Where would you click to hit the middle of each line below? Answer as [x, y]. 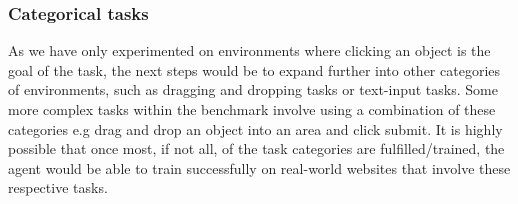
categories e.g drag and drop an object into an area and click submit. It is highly [255, 128]
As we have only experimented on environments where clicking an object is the [249, 50]
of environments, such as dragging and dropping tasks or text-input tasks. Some [253, 89]
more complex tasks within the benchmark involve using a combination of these [252, 109]
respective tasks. [58, 187]
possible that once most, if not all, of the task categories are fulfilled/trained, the [256, 148]
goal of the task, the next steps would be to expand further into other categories [254, 69]
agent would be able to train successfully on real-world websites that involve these [259, 167]
